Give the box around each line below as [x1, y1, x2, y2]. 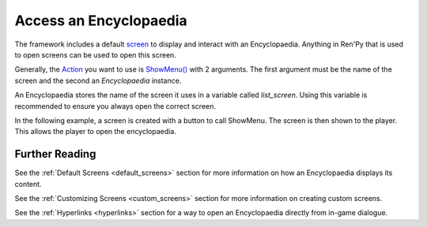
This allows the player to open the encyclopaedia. [14, 127, 177, 136]
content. [14, 179, 43, 188]
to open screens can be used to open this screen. [14, 50, 177, 59]
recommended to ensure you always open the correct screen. [14, 101, 217, 110]
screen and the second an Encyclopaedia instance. [14, 76, 182, 85]
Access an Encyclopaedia [14, 12, 187, 29]
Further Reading [14, 147, 96, 161]
